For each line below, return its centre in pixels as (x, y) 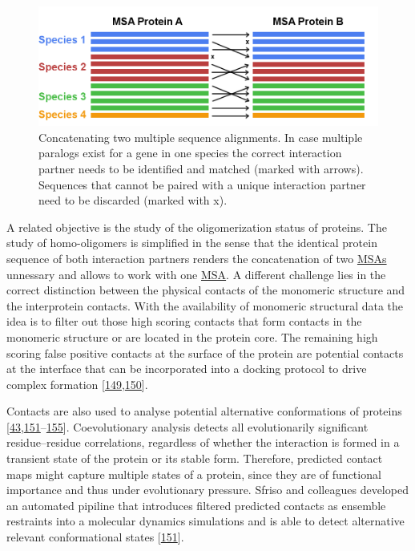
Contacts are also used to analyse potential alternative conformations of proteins (204, 411)
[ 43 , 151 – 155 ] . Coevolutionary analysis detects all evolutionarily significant (187, 426)
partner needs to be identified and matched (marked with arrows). (201, 168)
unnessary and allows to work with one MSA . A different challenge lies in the (196, 274)
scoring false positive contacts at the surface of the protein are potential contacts (205, 352)
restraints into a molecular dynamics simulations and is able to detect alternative (205, 521)
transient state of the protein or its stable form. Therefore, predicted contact (195, 458)
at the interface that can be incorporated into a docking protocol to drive (187, 369)
